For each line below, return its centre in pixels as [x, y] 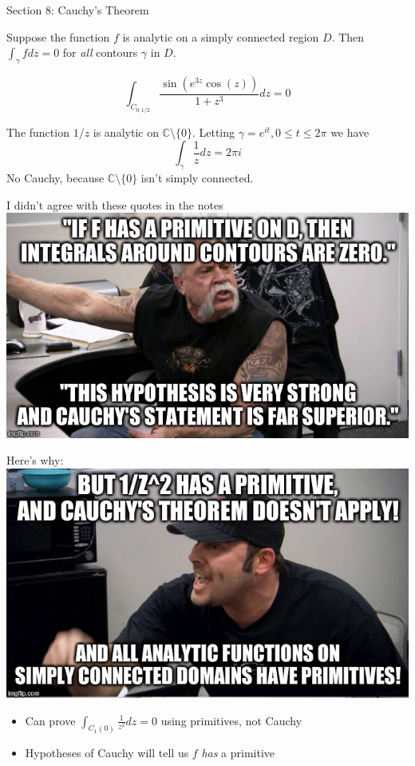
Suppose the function [58, 36]
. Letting [213, 132]
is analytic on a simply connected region [221, 36]
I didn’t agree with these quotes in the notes [115, 204]
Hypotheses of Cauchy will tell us [107, 752]
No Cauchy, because [55, 178]
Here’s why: [35, 460]
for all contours [100, 52]
